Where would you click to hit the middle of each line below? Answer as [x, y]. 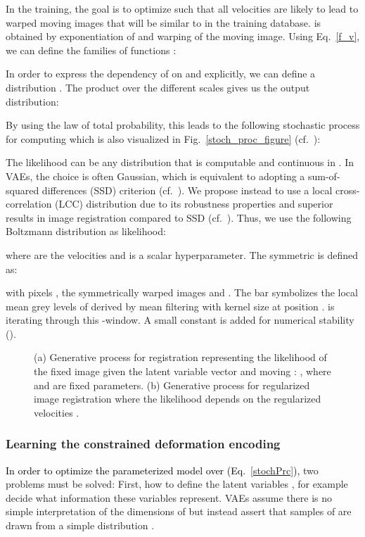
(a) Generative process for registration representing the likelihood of [180, 357]
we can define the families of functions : [91, 50]
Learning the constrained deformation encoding [143, 444]
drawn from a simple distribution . [80, 525]
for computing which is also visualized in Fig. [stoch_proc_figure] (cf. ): [163, 138]
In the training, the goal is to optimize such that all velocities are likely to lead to [182, 8]
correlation [29, 204]
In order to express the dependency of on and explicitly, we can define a [161, 74]
